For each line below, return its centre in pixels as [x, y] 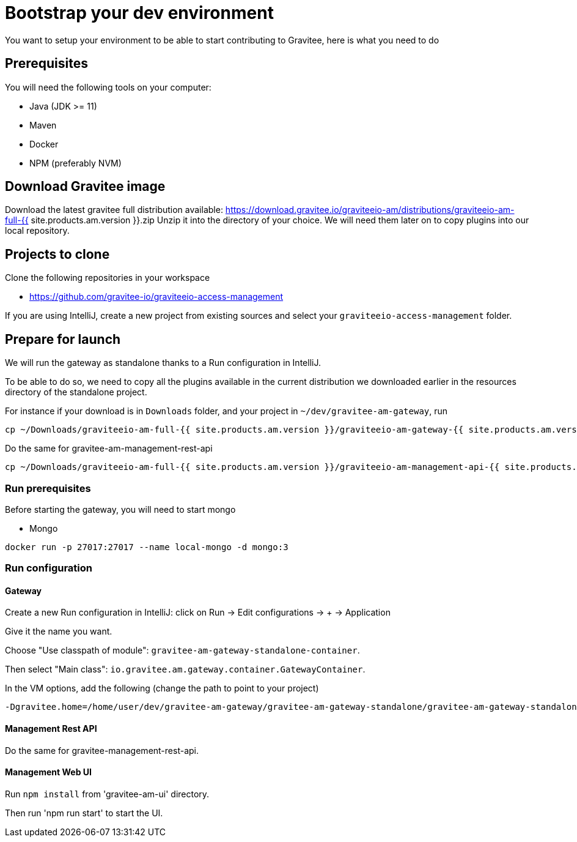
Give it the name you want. [59, 631]
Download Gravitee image [85, 187]
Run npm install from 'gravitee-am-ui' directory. [107, 794]
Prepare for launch [63, 339]
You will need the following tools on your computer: [108, 87]
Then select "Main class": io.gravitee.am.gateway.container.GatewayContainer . [185, 669]
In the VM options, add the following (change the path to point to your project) [162, 688]
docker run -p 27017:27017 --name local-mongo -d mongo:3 [147, 547]
